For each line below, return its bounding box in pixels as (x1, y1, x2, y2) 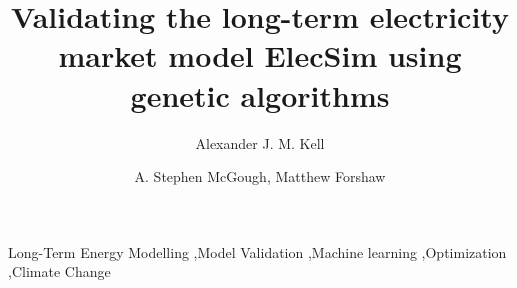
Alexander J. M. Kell (195, 132, 325, 153)
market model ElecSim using (58, 35, 462, 76)
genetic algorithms (130, 74, 390, 115)
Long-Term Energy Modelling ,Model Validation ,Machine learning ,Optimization (8, 241, 507, 262)
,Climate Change (8, 261, 111, 282)
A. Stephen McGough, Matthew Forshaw (134, 166, 386, 187)
